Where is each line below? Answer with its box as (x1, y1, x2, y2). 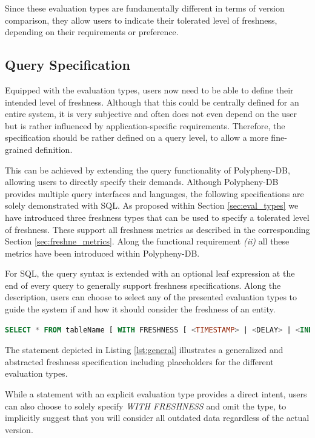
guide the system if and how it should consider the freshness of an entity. (5, 303, 276, 315)
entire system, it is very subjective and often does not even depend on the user (5, 107, 297, 120)
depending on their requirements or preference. (5, 25, 179, 38)
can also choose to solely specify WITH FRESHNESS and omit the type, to (5, 399, 287, 412)
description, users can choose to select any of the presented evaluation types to (5, 291, 297, 303)
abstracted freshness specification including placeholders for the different (5, 355, 274, 368)
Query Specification (5, 55, 130, 74)
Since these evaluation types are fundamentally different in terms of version (5, 2, 285, 14)
